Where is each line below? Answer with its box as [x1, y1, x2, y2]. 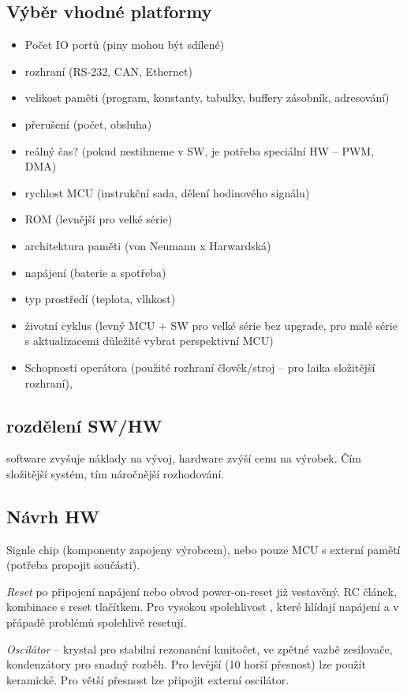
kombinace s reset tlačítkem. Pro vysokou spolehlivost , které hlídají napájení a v [6, 598, 399, 615]
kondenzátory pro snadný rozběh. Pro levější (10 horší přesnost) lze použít [6, 656, 366, 672]
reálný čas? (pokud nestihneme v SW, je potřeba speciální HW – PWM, [24, 142, 375, 159]
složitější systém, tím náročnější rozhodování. [6, 465, 225, 481]
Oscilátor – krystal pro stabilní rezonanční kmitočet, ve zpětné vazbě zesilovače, [6, 640, 393, 657]
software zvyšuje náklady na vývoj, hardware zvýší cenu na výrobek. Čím [6, 450, 361, 466]
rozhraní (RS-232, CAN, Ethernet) [24, 62, 192, 79]
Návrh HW [6, 504, 99, 528]
